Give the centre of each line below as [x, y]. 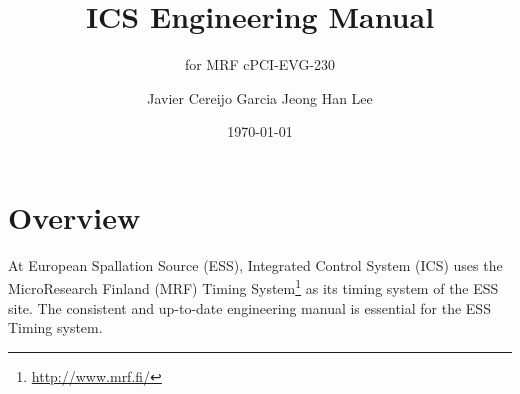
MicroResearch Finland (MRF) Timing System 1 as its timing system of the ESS [253, 287]
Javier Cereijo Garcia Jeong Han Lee [260, 97]
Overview [74, 216]
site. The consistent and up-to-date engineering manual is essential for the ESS [249, 307]
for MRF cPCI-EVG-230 [260, 64]
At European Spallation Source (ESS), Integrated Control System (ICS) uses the [255, 264]
